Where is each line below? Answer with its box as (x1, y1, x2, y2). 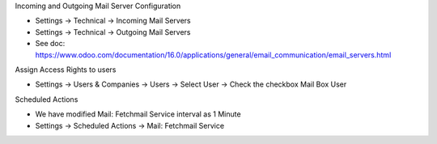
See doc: (35, 39, 66, 49)
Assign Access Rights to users (15, 65, 117, 74)
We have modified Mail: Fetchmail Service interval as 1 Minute (35, 109, 242, 119)
